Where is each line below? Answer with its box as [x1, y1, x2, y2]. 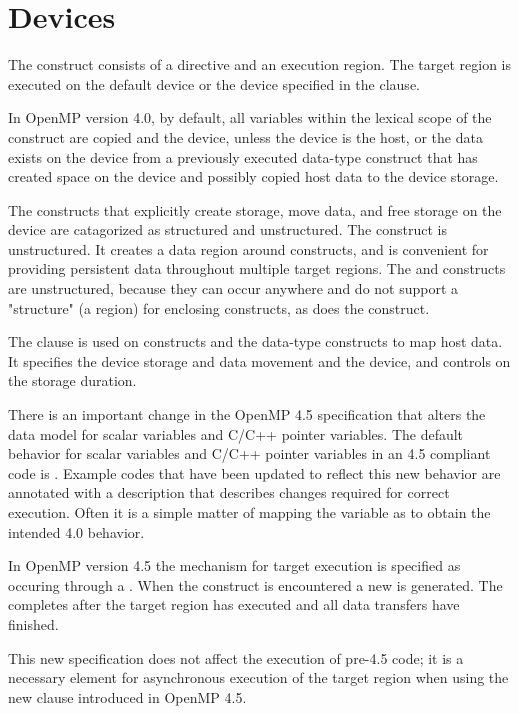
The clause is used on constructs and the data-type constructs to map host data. [8, 331, 503, 352]
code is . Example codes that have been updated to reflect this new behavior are [8, 462, 501, 483]
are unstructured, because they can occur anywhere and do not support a [8, 278, 459, 299]
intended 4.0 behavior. [8, 521, 145, 542]
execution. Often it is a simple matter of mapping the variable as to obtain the [8, 502, 491, 522]
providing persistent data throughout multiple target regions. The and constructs [8, 258, 506, 279]
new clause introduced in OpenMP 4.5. [8, 686, 247, 707]
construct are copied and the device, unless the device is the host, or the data [8, 126, 483, 147]
